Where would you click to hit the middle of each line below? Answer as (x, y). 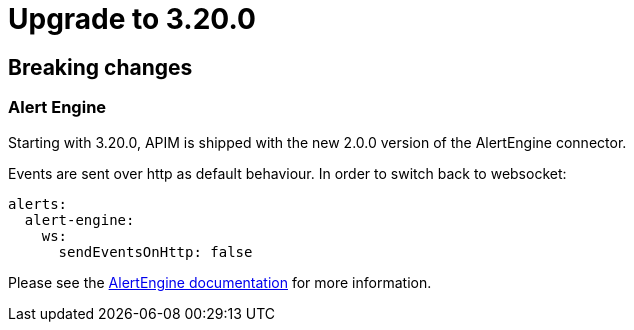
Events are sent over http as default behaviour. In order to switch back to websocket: (287, 173)
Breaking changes (100, 67)
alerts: (38, 203)
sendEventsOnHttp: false (155, 251)
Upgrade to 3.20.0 (132, 19)
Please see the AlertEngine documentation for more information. (220, 282)
